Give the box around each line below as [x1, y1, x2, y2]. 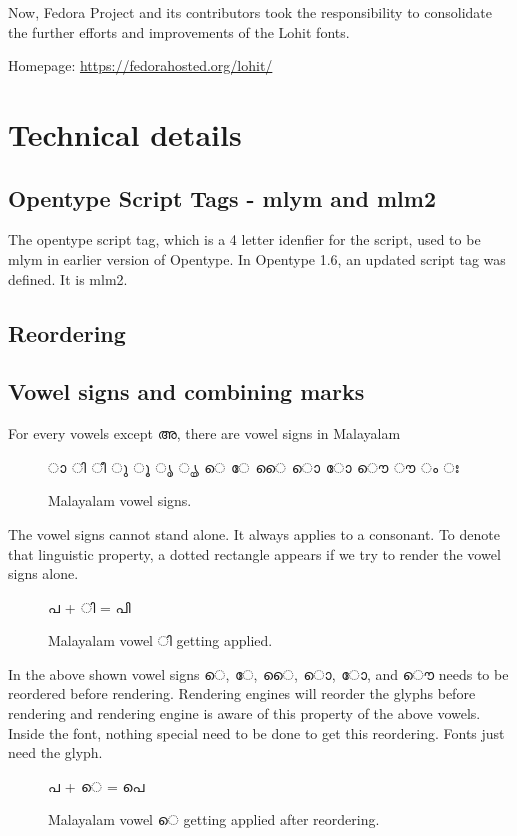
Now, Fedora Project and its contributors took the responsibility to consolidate [8, 2, 493, 22]
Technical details [8, 113, 242, 154]
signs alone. [8, 563, 79, 584]
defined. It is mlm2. [8, 268, 128, 289]
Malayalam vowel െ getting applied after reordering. [48, 809, 380, 830]
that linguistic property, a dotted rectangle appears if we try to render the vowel [8, 543, 501, 564]
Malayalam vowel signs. [48, 490, 192, 511]
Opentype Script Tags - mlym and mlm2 [8, 182, 436, 213]
